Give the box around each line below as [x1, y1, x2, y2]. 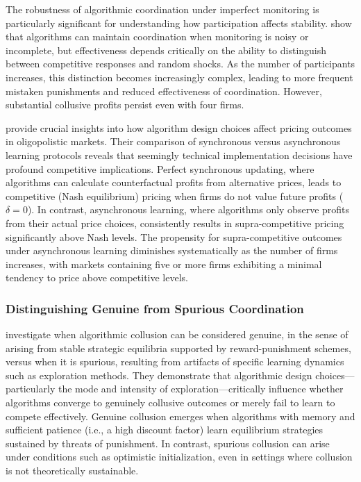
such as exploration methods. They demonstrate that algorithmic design [6, 367, 312, 382]
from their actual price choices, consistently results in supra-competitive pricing [6, 215, 344, 230]
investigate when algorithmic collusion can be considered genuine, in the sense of [6, 327, 349, 342]
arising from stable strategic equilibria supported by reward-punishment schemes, [6, 340, 351, 355]
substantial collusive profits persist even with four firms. [6, 97, 244, 112]
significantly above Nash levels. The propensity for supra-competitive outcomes [6, 229, 342, 244]
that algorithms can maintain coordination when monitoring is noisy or [6, 29, 309, 44]
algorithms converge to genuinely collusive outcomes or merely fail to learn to [6, 395, 335, 410]
